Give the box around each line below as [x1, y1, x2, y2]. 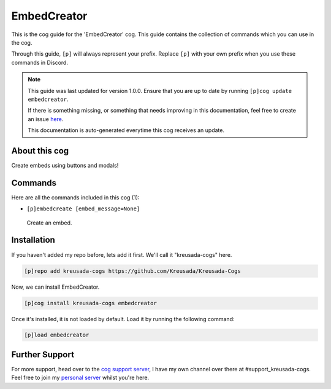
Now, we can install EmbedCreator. [11, 283, 100, 291]
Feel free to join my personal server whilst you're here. [11, 374, 150, 382]
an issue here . [28, 115, 64, 122]
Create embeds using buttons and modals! [11, 161, 119, 169]
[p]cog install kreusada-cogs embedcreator [24, 300, 158, 306]
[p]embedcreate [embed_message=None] [26, 206, 140, 212]
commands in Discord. [11, 59, 69, 66]
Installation [11, 235, 55, 245]
